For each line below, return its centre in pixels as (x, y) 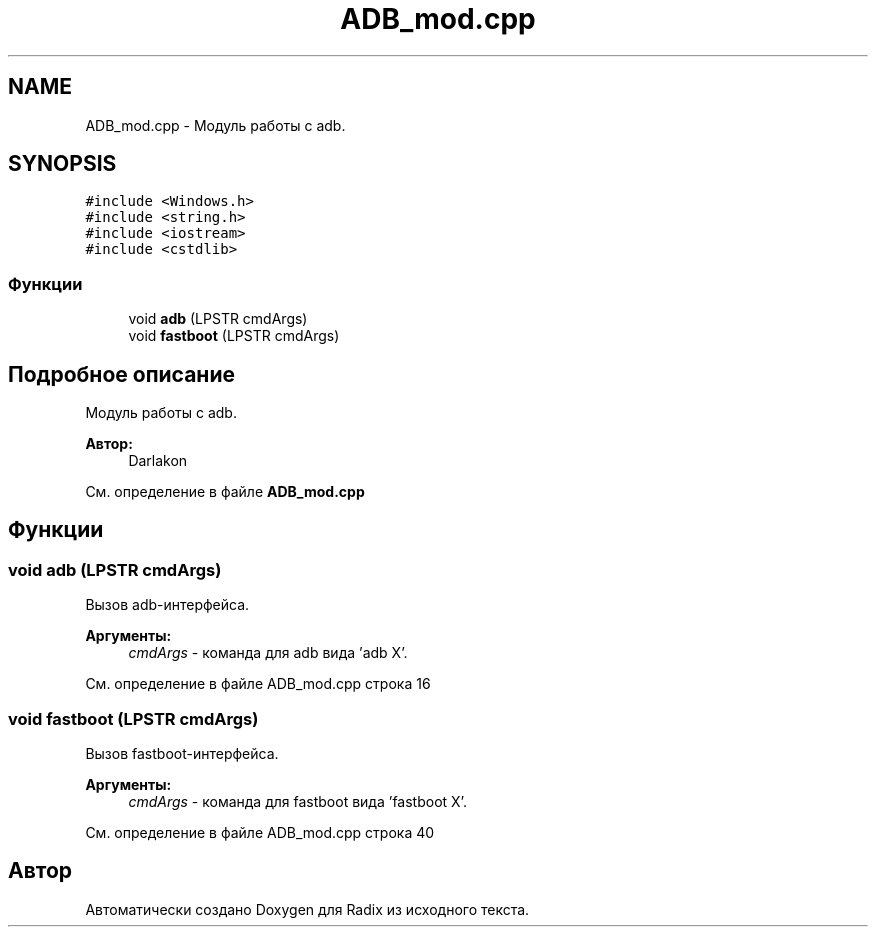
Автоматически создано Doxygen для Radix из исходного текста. (307, 909)
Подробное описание (121, 374)
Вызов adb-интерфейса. (167, 605)
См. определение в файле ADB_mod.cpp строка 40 (260, 832)
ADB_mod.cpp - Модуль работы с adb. (215, 125)
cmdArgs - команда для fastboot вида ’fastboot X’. (297, 801)
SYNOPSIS (62, 164)
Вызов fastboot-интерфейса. (182, 753)
